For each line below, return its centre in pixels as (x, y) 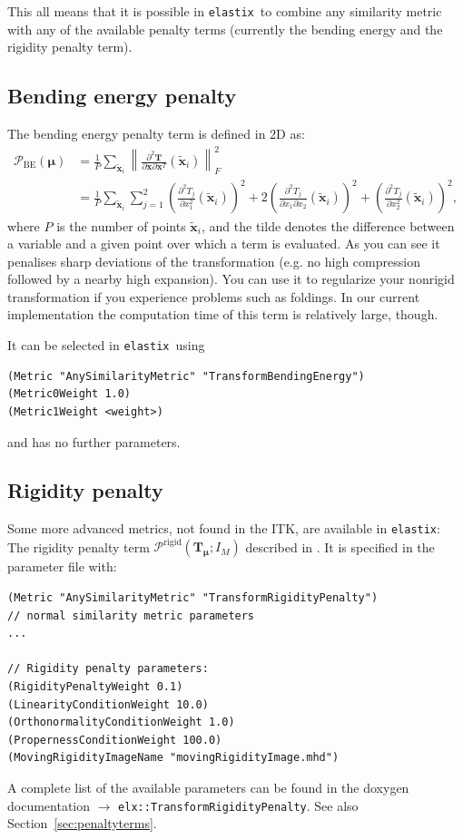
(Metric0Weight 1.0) (69, 394)
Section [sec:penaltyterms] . (82, 823)
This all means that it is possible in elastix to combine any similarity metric (225, 11)
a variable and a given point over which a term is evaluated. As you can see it (224, 244)
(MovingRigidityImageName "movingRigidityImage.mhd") (173, 758)
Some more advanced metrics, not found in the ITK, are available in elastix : (224, 528)
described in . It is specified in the (340, 546)
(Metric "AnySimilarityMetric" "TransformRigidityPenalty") (193, 598)
